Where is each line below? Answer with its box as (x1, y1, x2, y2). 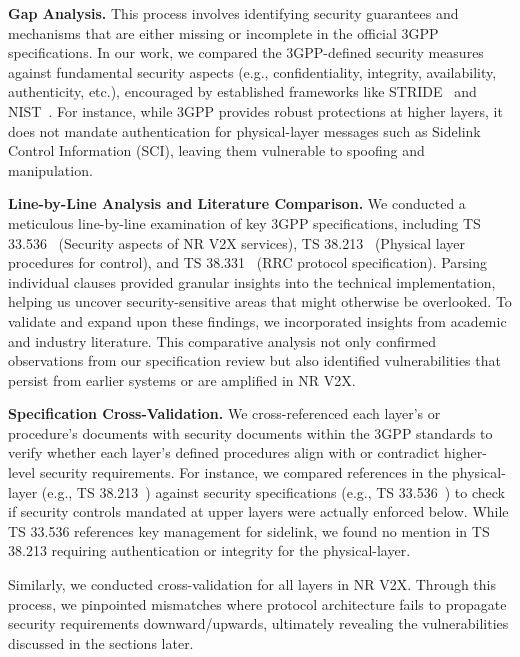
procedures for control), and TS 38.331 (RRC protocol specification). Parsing (8, 252, 488, 273)
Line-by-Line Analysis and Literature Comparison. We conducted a (8, 193, 466, 214)
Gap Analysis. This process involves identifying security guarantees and (8, 3, 459, 23)
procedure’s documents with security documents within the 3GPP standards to (8, 422, 493, 443)
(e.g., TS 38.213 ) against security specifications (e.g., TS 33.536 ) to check (41, 481, 505, 502)
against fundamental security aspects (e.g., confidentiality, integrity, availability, (8, 61, 497, 82)
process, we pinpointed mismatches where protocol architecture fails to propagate (8, 593, 507, 614)
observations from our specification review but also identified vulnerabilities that (8, 350, 501, 371)
